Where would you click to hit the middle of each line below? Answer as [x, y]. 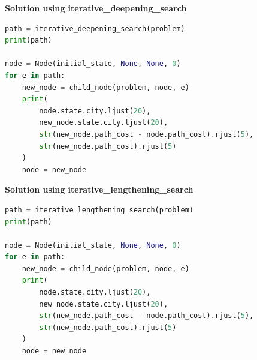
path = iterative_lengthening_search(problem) [99, 210]
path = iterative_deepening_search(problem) [95, 28]
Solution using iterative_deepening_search [96, 8]
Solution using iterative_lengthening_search [99, 189]
